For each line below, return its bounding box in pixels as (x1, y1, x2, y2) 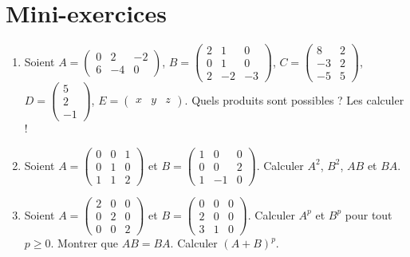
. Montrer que (50, 235, 118, 251)
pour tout (345, 206, 392, 223)
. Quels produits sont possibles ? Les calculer (184, 91, 404, 108)
